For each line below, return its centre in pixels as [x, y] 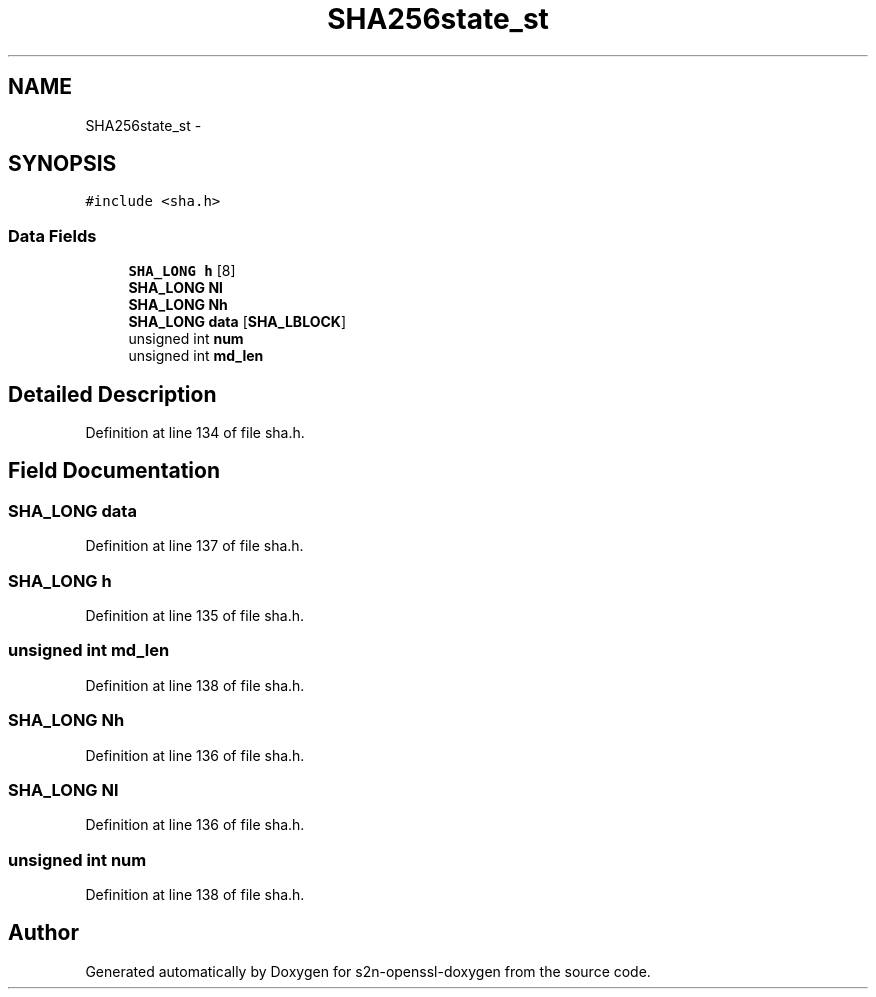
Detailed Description [112, 394]
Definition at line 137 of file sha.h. [194, 546]
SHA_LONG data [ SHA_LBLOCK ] [237, 322]
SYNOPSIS [62, 164]
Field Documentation [114, 471]
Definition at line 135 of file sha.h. [195, 615]
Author [43, 933]
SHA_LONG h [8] [182, 271]
